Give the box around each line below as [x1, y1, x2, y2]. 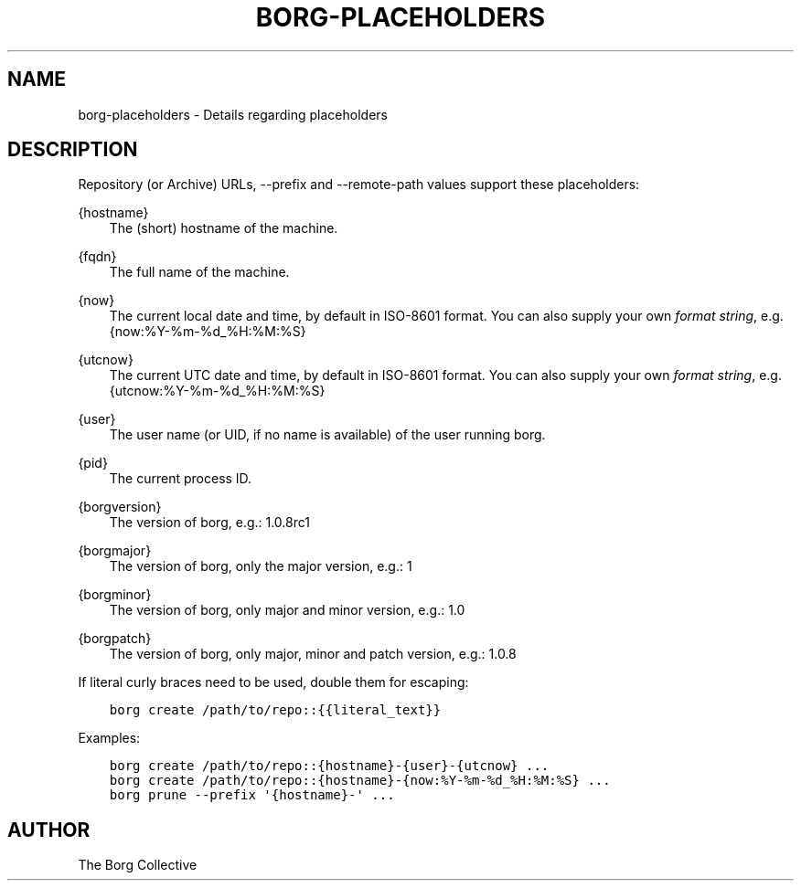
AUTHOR [7, 818, 91, 841]
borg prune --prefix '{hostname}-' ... [109, 788, 395, 803]
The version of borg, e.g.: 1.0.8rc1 [109, 514, 310, 531]
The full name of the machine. [109, 264, 290, 280]
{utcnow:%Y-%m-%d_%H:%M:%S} [109, 383, 326, 399]
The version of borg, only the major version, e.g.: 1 [109, 558, 412, 575]
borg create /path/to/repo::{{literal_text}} [109, 703, 442, 718]
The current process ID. [109, 470, 252, 487]
